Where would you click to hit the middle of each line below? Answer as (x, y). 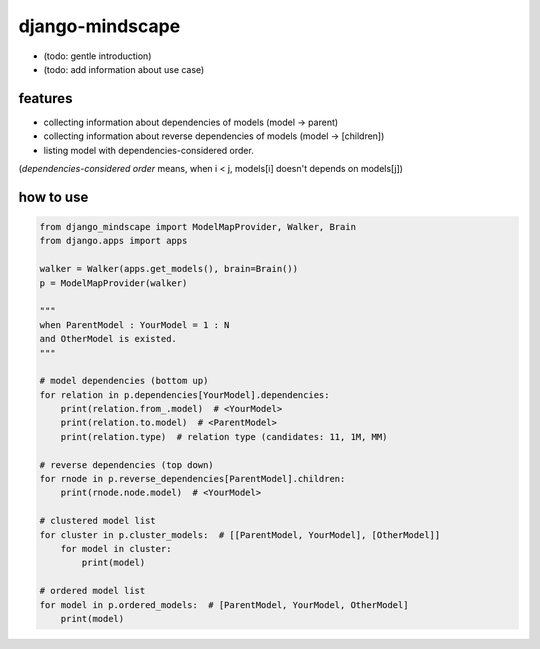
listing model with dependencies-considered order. (148, 150)
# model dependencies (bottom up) (124, 381)
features (45, 98)
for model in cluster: (116, 548)
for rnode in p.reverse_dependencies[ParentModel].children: (192, 479)
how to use (53, 196)
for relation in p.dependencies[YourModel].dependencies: (184, 394)
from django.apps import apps (113, 241)
